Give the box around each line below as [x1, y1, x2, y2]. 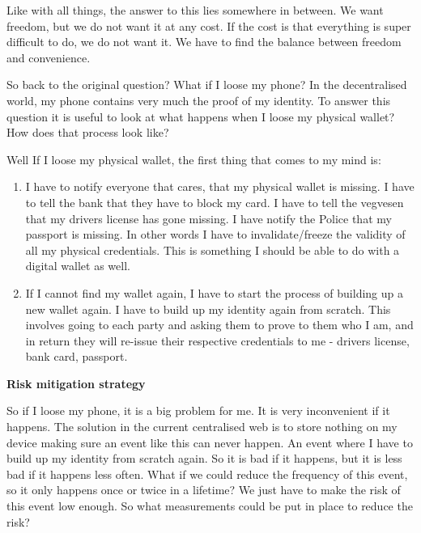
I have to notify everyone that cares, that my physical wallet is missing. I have [25, 178, 415, 195]
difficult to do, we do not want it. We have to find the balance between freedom [6, 33, 402, 50]
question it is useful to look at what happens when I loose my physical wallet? [6, 108, 395, 125]
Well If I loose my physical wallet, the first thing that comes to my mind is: [6, 150, 381, 167]
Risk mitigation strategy [6, 374, 146, 391]
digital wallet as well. [25, 257, 130, 274]
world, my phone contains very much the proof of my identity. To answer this [6, 91, 391, 108]
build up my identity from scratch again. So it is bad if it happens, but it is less [6, 450, 402, 467]
